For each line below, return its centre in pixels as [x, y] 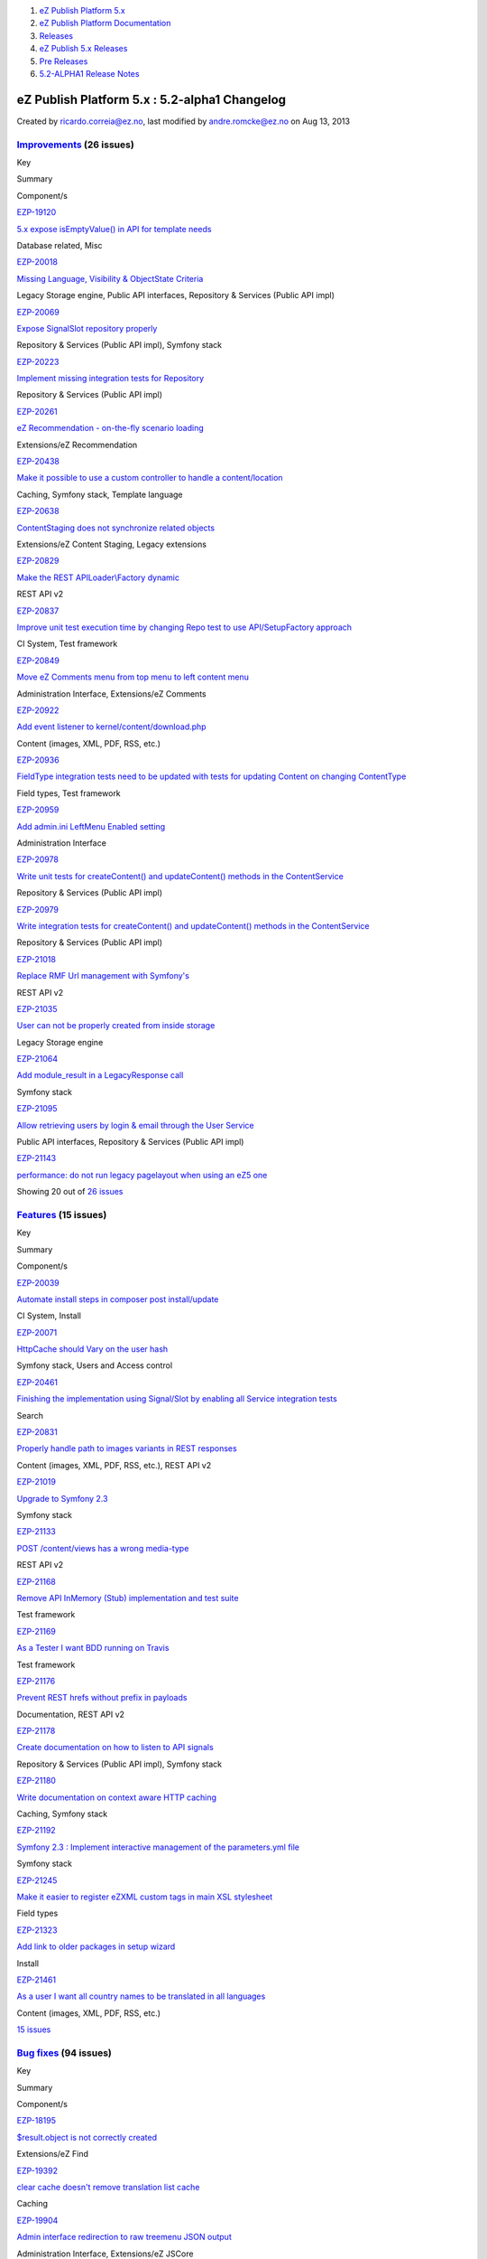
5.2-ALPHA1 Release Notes [89, 73]
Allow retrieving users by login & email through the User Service [135, 1125]
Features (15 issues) [62, 1214]
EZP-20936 [38, 760]
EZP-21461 [37, 1980]
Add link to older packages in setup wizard [96, 1946]
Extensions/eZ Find [53, 2154]
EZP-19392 [37, 2170]
